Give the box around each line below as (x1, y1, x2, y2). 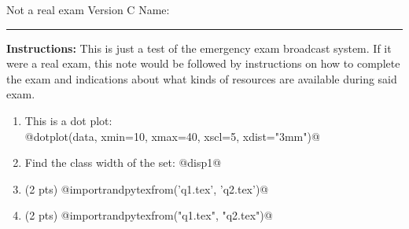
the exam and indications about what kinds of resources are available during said (6, 70, 397, 87)
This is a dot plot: (24, 112, 112, 128)
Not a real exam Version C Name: (6, 2, 170, 17)
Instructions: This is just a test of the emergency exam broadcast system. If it (6, 39, 392, 56)
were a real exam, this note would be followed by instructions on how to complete (6, 55, 400, 72)
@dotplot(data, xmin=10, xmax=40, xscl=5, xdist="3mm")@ (24, 127, 320, 144)
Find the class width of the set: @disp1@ (24, 154, 222, 171)
